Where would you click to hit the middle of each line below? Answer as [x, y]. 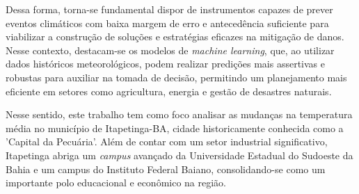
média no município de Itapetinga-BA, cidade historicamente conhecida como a [175, 128]
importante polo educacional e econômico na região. [116, 183]
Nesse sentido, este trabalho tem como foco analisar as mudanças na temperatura [179, 114]
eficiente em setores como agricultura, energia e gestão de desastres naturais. [169, 91]
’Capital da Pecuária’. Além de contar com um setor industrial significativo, [167, 142]
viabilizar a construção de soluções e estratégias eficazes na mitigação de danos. [175, 37]
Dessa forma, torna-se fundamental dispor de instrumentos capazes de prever [169, 9]
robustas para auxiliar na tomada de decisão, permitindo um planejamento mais [176, 77]
